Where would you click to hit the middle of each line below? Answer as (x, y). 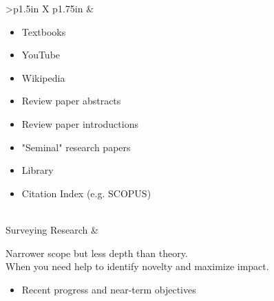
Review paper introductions (80, 123)
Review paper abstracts (71, 101)
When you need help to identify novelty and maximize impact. (137, 266)
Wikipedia (43, 77)
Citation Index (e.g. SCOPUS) (86, 193)
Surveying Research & (52, 229)
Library (38, 170)
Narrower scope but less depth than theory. (97, 253)
